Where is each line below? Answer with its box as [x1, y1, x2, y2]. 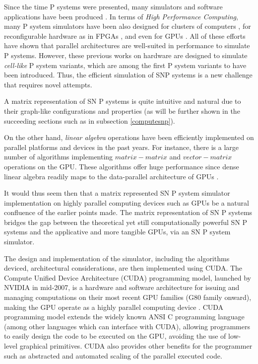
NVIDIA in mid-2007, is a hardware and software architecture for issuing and [4, 282, 240, 292]
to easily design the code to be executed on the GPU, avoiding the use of [4, 331, 226, 341]
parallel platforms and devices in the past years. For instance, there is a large [4, 142, 239, 152]
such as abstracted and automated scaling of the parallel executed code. [4, 350, 222, 361]
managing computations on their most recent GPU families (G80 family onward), [4, 292, 252, 302]
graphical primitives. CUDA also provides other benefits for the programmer [19, 341, 253, 351]
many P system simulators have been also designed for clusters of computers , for [4, 21, 251, 31]
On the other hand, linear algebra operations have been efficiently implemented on [4, 132, 254, 143]
